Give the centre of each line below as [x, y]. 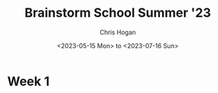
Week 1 [28, 81]
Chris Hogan [118, 32]
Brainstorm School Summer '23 [118, 13]
